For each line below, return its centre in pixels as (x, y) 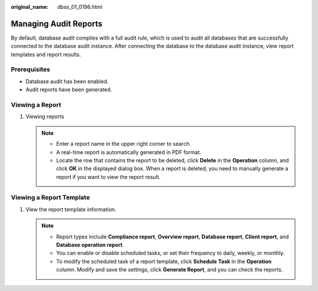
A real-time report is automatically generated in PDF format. (129, 152)
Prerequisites (30, 70)
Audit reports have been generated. (69, 90)
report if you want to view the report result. (108, 176)
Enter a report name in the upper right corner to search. (124, 144)
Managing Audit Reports (57, 24)
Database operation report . (90, 245)
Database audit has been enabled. (67, 81)
